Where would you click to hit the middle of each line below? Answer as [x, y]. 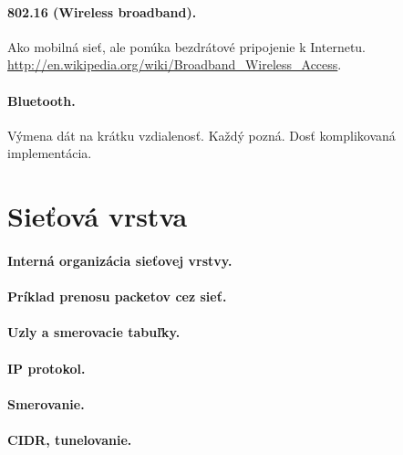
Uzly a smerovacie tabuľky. [94, 332]
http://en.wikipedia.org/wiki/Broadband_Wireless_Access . [175, 64]
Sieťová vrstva [98, 216]
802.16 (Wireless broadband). [102, 11]
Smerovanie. [46, 403]
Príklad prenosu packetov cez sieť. [117, 296]
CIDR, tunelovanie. [70, 439]
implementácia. [50, 153]
